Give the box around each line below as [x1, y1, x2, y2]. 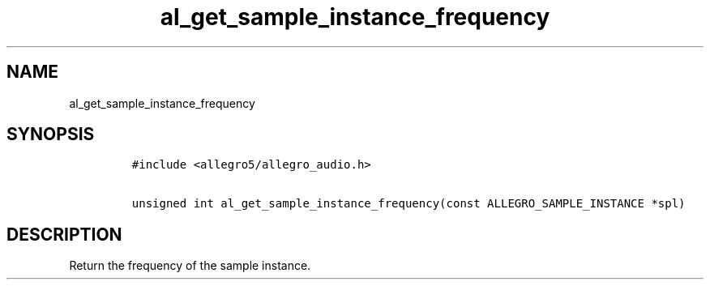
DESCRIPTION [6, 224, 122, 245]
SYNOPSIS [6, 124, 95, 145]
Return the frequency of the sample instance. [69, 258, 311, 273]
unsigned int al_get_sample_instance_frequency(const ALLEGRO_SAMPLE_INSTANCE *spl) [131, 197, 686, 211]
